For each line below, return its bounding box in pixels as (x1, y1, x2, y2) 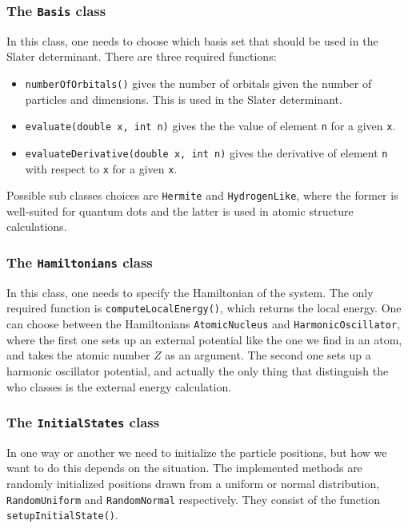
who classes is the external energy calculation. (6, 378, 232, 395)
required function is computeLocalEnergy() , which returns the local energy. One (6, 300, 402, 316)
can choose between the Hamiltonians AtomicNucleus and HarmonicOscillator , (6, 316, 400, 332)
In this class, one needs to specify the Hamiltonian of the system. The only (6, 284, 374, 300)
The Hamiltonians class (6, 252, 153, 272)
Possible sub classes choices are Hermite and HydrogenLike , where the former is (6, 187, 398, 204)
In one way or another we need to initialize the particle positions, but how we (6, 443, 387, 460)
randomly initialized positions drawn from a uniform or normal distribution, (6, 475, 380, 492)
